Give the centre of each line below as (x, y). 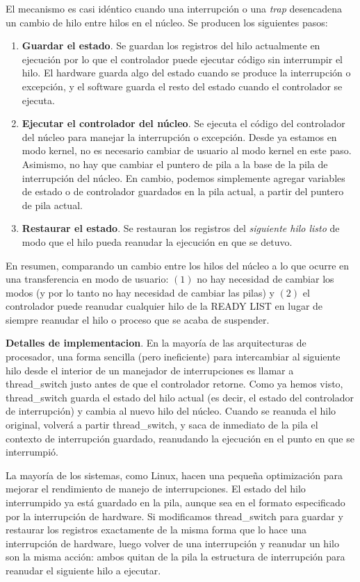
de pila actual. (52, 205)
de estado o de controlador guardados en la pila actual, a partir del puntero (183, 191)
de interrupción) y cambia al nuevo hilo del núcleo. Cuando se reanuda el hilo (171, 411)
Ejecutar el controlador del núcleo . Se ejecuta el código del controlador (183, 123)
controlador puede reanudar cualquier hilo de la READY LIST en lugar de (164, 306)
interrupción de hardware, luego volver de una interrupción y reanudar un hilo (172, 543)
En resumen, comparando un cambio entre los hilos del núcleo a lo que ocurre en (178, 265)
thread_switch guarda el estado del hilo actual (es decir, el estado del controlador (180, 397)
